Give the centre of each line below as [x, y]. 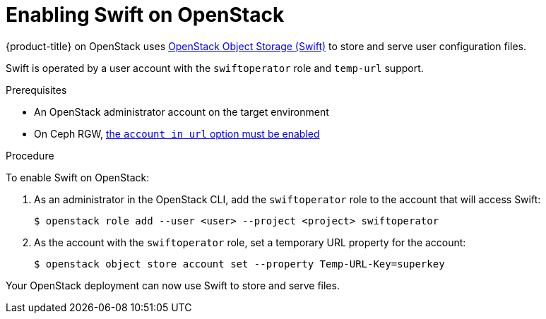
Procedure [30, 155]
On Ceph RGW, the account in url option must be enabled [177, 133]
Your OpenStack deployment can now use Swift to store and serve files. [173, 285]
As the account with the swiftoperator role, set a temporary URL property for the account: [250, 242]
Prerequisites [36, 90]
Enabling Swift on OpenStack [145, 15]
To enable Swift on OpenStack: [78, 177]
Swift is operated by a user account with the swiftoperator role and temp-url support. [215, 68]
